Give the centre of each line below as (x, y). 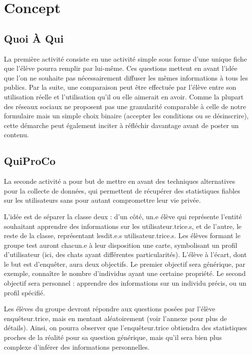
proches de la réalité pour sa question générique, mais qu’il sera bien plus (113, 337)
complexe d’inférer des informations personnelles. (77, 347)
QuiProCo (30, 161)
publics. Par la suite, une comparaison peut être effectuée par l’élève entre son (120, 87)
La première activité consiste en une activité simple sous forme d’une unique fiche (126, 58)
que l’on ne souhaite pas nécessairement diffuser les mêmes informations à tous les (126, 77)
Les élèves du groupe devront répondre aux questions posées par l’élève (110, 309)
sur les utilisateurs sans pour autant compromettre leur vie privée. (102, 200)
